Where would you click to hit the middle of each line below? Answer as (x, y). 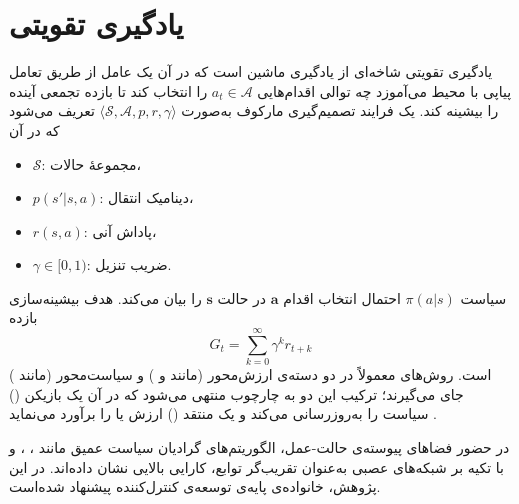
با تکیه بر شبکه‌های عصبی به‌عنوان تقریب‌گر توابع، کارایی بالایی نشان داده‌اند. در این (256, 466)
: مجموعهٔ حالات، (91, 163)
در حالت (242, 297)
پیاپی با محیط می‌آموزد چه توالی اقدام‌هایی (384, 90)
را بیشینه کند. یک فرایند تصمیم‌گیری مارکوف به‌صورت (340, 110)
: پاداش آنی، (120, 230)
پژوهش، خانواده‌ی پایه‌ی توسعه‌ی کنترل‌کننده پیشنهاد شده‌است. (195, 486)
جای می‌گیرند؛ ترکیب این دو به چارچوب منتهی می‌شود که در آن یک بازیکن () (236, 393)
